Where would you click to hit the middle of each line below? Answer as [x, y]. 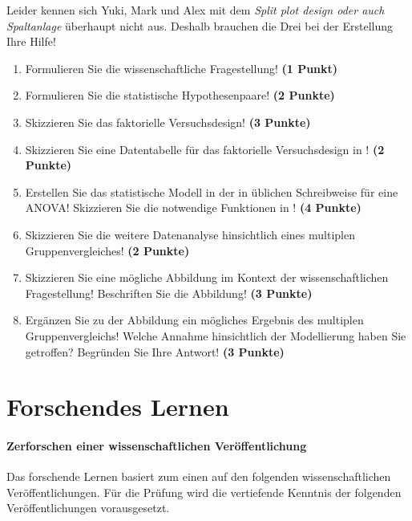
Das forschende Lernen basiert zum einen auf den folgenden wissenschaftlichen [199, 476]
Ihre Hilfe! [31, 41]
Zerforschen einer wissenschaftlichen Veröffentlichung [157, 446]
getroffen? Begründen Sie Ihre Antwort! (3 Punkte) [155, 351]
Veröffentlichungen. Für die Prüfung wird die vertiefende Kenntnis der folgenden [204, 492]
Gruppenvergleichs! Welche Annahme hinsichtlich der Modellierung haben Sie [216, 335]
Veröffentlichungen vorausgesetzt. [88, 508]
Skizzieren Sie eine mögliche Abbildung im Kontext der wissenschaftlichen [207, 277]
